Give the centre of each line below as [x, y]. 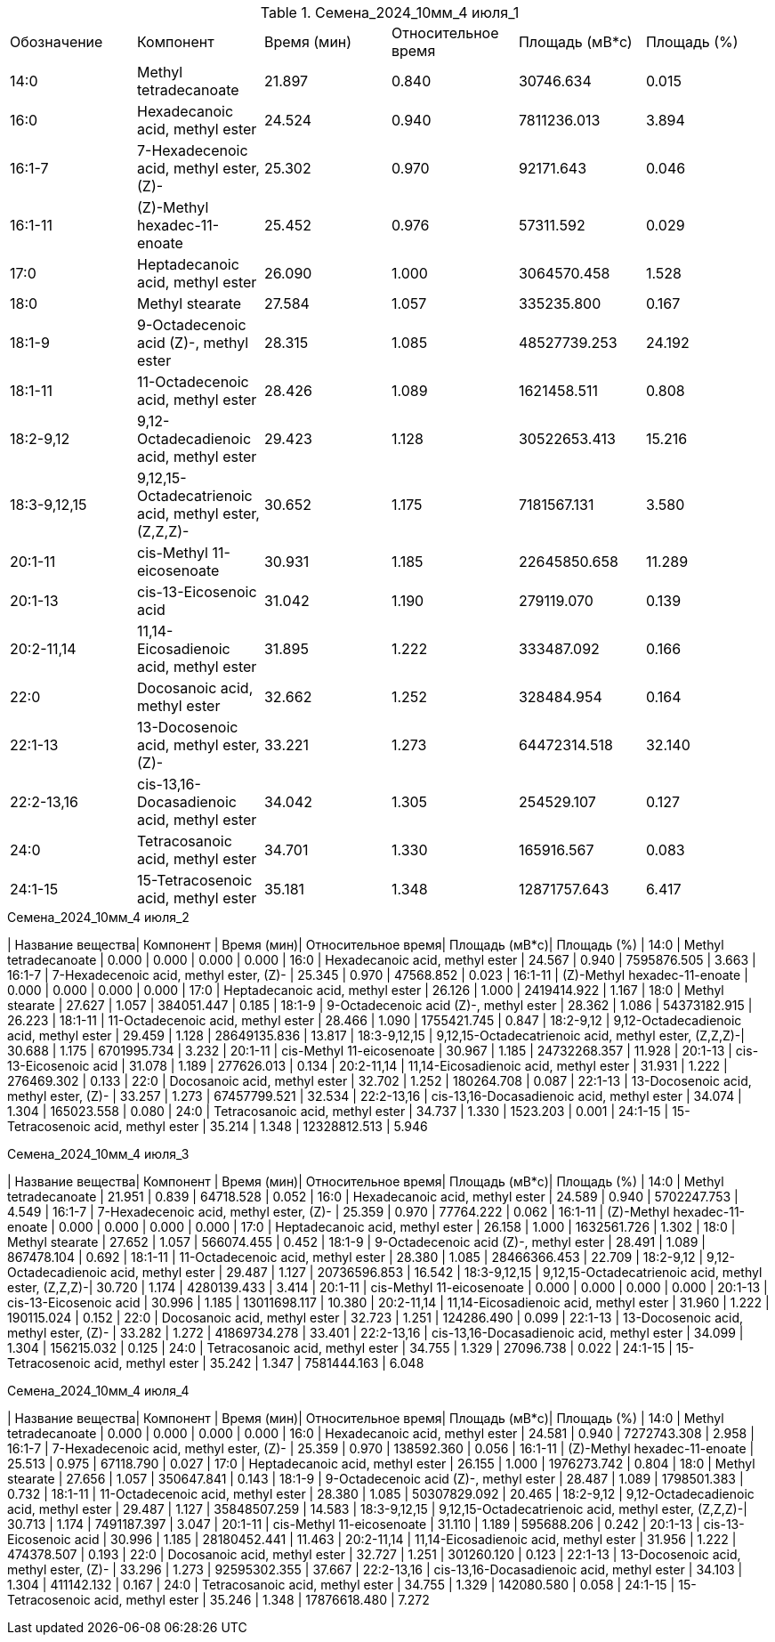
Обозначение [57, 42]
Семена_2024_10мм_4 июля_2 [98, 917]
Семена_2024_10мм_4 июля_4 [98, 1391]
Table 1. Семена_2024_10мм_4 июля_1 [390, 12]
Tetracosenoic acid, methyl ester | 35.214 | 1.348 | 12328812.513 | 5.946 [218, 1126]
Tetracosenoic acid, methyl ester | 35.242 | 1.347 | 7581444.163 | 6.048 [216, 1363]
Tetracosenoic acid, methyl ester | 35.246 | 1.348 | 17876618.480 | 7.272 [218, 1600]
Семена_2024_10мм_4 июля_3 [98, 1154]
